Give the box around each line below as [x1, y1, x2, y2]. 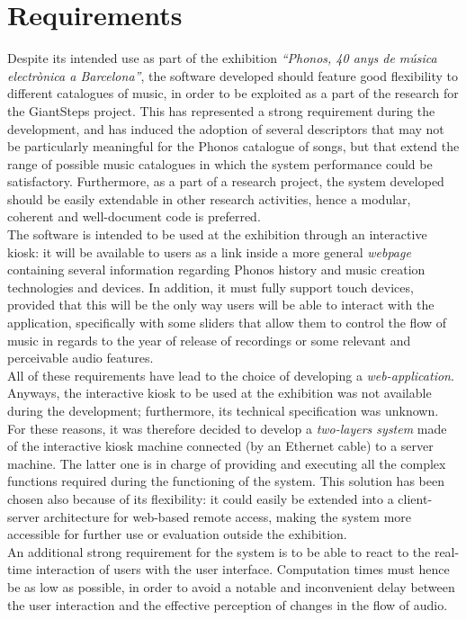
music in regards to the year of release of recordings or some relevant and [7, 330, 411, 349]
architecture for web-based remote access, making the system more [43, 507, 412, 526]
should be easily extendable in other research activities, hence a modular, [7, 189, 411, 208]
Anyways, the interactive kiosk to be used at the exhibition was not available [7, 383, 432, 402]
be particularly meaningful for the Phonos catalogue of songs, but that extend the [7, 137, 460, 156]
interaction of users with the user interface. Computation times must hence [35, 560, 450, 579]
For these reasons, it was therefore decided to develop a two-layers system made [7, 418, 447, 437]
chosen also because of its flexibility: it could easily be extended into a [7, 489, 394, 508]
